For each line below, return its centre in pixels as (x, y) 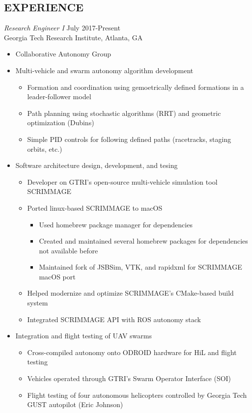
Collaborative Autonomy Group (63, 54)
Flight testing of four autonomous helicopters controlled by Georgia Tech (137, 395)
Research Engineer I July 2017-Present (62, 28)
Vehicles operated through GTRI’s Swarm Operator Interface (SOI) (129, 378)
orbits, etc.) (45, 149)
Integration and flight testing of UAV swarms (84, 336)
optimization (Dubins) (61, 123)
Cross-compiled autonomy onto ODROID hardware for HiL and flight (132, 352)
